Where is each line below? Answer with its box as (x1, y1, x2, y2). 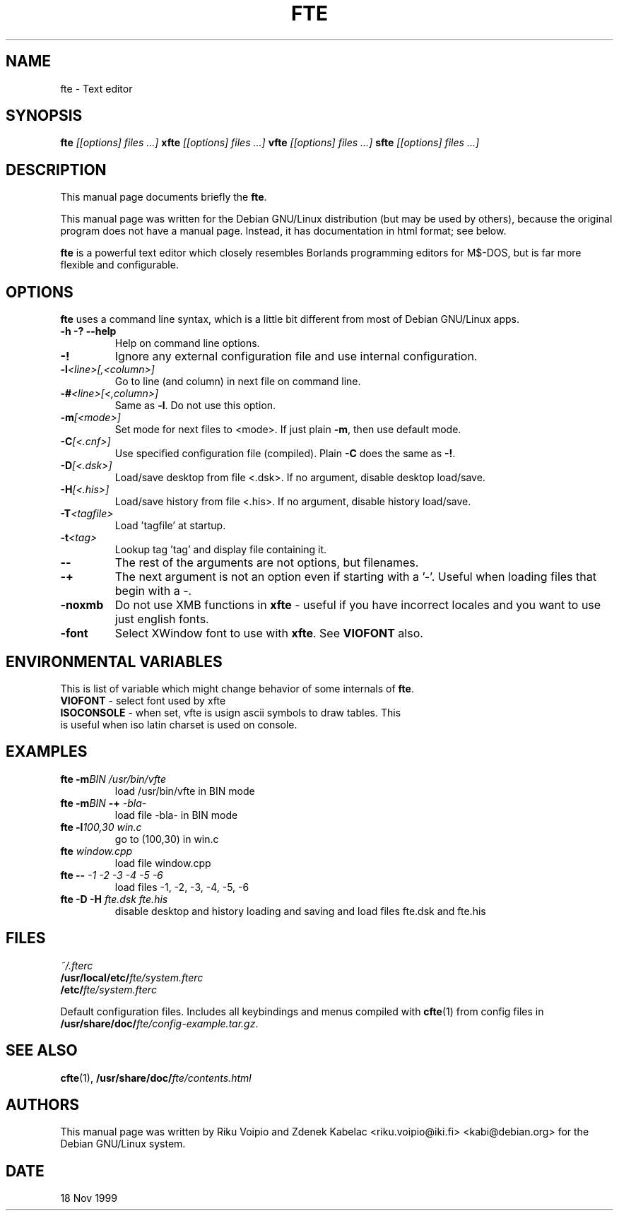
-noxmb (60, 598, 104, 613)
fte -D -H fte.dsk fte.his (60, 892, 168, 905)
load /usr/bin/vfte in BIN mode (114, 784, 255, 797)
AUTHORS (6, 1095, 80, 1114)
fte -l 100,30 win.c (60, 820, 142, 833)
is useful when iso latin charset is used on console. (60, 718, 297, 731)
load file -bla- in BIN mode (114, 808, 238, 821)
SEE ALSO (6, 1041, 78, 1060)
